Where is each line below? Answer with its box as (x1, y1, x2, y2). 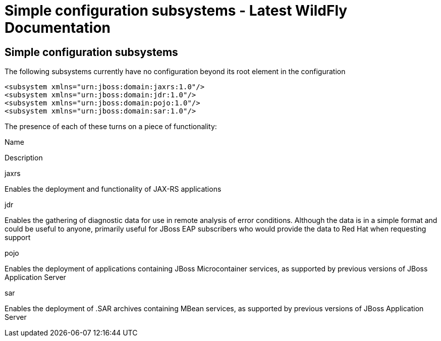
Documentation (5, 19, 111, 36)
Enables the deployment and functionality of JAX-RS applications (5, 185, 222, 194)
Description (5, 153, 43, 162)
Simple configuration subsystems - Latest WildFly (5, 2, 348, 19)
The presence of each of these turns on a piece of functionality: (5, 122, 217, 131)
